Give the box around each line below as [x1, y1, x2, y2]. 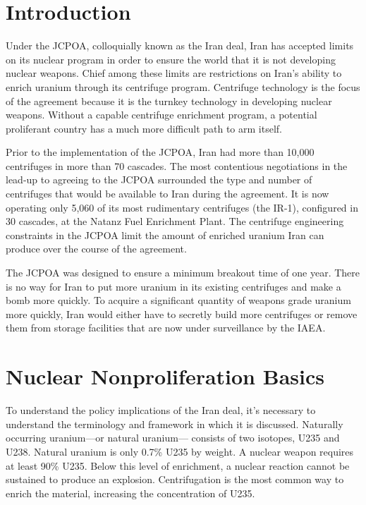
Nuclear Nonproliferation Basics [6, 362, 324, 391]
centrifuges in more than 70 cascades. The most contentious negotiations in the [6, 158, 348, 173]
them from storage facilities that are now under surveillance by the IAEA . [6, 320, 326, 335]
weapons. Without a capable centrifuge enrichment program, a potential [6, 107, 317, 122]
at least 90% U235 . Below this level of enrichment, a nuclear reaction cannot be [6, 458, 350, 473]
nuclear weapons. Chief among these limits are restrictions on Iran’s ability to [6, 66, 342, 80]
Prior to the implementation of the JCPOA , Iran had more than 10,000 [6, 145, 315, 159]
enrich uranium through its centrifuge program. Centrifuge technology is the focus [6, 79, 360, 94]
